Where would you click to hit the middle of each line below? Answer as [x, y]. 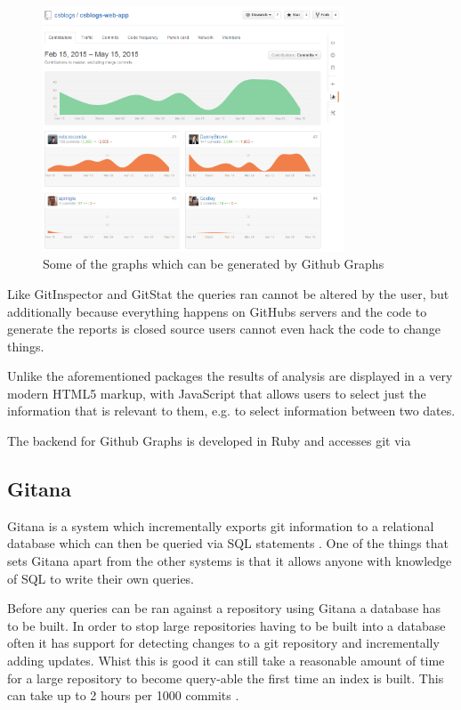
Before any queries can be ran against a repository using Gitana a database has [224, 608]
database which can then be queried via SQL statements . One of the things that [228, 543]
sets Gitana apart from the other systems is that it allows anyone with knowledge [230, 561]
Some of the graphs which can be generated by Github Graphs [214, 264]
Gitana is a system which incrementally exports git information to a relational [221, 525]
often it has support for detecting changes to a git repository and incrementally [223, 643]
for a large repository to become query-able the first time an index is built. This [226, 678]
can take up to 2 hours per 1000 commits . [123, 695]
